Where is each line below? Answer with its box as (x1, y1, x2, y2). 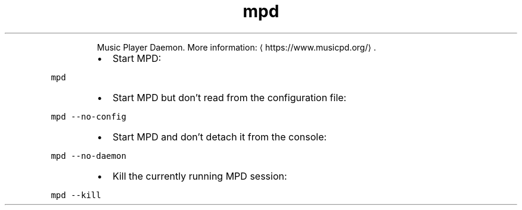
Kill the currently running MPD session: (112, 170, 287, 182)
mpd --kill (51, 190, 101, 200)
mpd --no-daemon (51, 151, 126, 161)
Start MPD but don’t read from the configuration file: (112, 91, 347, 104)
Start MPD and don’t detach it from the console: (112, 130, 327, 143)
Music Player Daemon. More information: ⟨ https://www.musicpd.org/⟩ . (97, 42, 376, 52)
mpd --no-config (51, 111, 126, 121)
